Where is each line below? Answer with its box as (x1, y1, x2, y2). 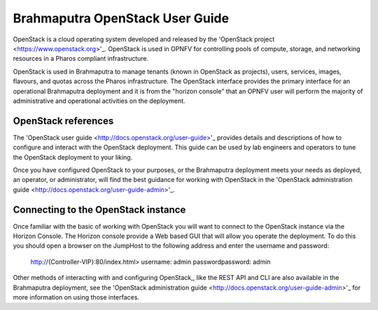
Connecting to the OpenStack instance (13, 204, 186, 216)
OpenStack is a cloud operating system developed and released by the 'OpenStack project (13, 35, 275, 43)
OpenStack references (13, 115, 114, 127)
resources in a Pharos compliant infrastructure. (13, 55, 149, 63)
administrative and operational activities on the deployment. (13, 97, 185, 105)
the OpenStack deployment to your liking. (13, 153, 133, 161)
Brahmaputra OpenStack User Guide (13, 10, 230, 26)
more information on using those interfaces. (13, 293, 140, 301)
